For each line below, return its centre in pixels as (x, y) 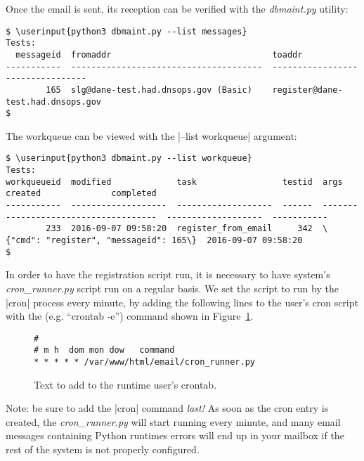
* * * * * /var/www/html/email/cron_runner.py (144, 362)
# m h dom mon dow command (104, 350)
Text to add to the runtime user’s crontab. (125, 384)
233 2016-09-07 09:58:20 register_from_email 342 (179, 229)
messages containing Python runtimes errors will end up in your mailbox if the (175, 435)
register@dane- (307, 90)
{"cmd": (24, 241)
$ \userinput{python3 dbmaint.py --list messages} (126, 31)
